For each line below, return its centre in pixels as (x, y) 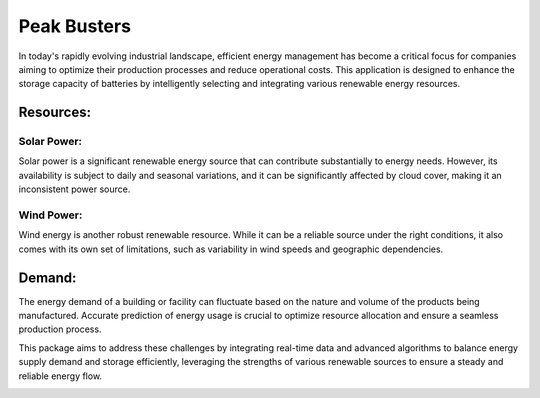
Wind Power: (50, 215)
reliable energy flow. (60, 376)
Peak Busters (75, 26)
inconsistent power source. (74, 189)
